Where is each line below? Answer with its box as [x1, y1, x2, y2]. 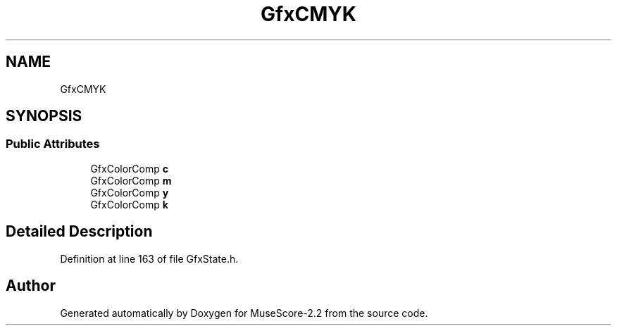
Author [6, 277, 56, 295]
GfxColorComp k [90, 198, 168, 211]
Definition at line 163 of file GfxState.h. [60, 252, 239, 265]
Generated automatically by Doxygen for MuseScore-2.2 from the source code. [60, 306, 428, 319]
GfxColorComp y [90, 186, 169, 199]
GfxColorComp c [90, 162, 168, 175]
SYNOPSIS [6, 107, 82, 125]
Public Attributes [6, 137, 100, 151]
